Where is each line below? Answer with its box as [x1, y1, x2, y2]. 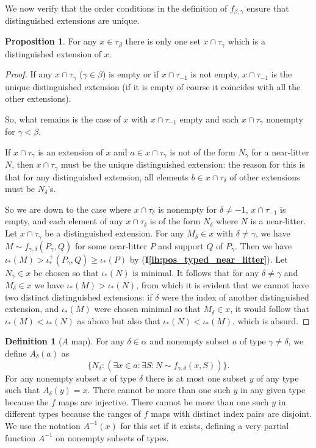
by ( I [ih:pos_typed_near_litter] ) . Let [129, 252, 288, 265]
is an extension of [38, 145, 103, 158]
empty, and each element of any [5, 215, 123, 227]
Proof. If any [5, 68, 52, 80]
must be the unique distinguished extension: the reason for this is [60, 158, 305, 171]
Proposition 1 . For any [5, 35, 97, 48]
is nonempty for [158, 202, 217, 215]
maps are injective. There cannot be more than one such [58, 395, 269, 408]
